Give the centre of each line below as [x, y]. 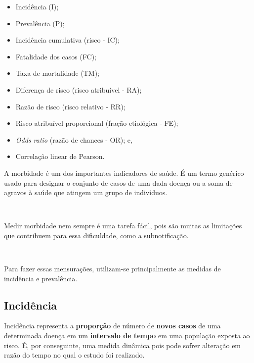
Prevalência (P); [40, 23]
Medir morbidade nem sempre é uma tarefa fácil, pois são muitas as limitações [123, 226]
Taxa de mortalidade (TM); [58, 73]
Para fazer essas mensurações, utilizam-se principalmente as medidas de [112, 269]
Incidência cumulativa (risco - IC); [67, 40]
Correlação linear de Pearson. [60, 156]
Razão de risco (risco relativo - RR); [70, 106]
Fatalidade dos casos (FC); [56, 56]
